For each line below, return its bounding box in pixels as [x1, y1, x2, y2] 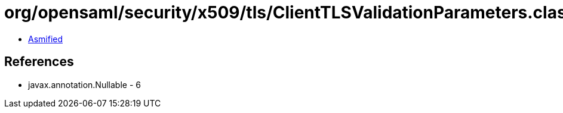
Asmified [28, 33, 63, 44]
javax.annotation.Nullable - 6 [28, 79, 141, 90]
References [4, 54, 74, 70]
